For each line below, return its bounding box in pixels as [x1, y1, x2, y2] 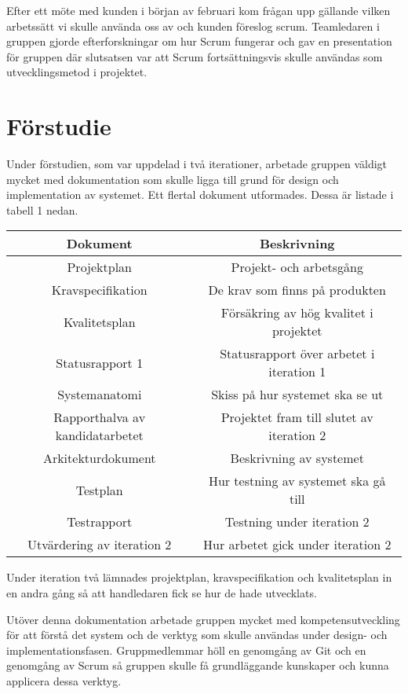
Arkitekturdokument [42, 449, 156, 468]
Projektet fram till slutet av [220, 408, 373, 427]
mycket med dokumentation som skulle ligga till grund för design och [6, 171, 339, 187]
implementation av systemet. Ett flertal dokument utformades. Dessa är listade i [6, 186, 394, 203]
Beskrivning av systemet [230, 449, 364, 468]
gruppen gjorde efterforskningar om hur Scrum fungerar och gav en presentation [6, 33, 392, 50]
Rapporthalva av [53, 408, 146, 427]
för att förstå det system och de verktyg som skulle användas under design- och [6, 626, 388, 643]
